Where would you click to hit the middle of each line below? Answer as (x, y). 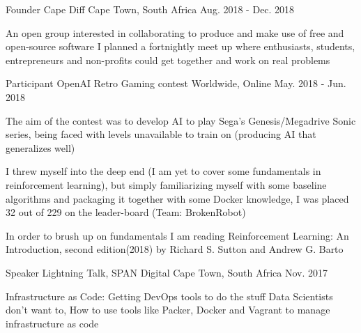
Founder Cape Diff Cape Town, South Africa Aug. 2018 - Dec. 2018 (150, 9)
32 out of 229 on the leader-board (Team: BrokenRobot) (126, 212)
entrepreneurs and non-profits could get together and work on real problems (168, 60)
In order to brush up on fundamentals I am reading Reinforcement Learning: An (177, 235)
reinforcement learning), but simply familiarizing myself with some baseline (166, 184)
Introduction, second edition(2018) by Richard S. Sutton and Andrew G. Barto (175, 249)
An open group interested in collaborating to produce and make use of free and (175, 32)
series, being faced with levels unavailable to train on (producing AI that (161, 134)
